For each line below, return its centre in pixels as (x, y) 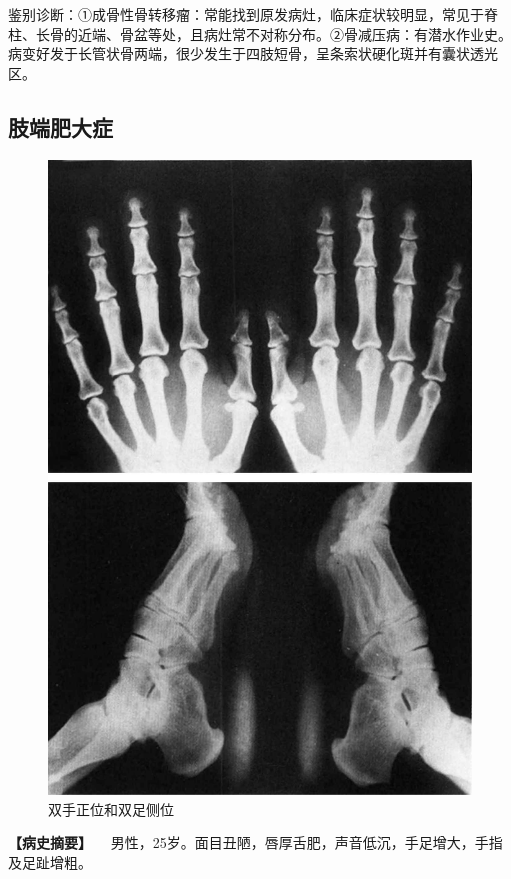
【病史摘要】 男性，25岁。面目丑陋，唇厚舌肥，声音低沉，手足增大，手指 (255, 842)
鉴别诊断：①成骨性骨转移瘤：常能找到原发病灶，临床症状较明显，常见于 (246, 14)
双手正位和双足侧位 (111, 808)
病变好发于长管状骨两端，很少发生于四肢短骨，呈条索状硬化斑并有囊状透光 (253, 53)
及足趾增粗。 (50, 862)
